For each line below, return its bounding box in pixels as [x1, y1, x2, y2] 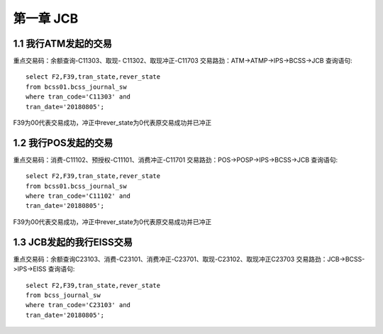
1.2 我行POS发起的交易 [13, 137, 113, 149]
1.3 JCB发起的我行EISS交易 [13, 236, 133, 248]
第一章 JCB [13, 11, 79, 26]
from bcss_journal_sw [26, 291, 101, 299]
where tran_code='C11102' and [26, 192, 131, 200]
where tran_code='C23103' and [26, 301, 131, 309]
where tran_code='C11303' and [26, 93, 131, 101]
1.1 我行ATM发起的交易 [13, 38, 113, 50]
